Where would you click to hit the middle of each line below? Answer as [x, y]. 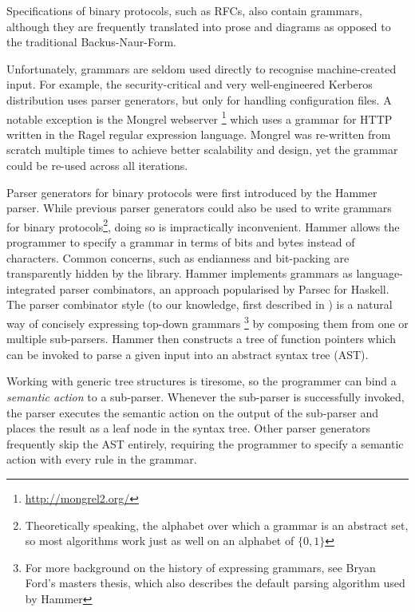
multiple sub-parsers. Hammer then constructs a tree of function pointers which [201, 339]
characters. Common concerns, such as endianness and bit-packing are [178, 257]
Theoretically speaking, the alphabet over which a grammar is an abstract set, [217, 525]
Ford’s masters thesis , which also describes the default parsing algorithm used [215, 583]
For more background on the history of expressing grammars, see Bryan [200, 567]
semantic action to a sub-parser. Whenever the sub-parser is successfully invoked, [206, 397]
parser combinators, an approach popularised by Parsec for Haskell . [224, 288]
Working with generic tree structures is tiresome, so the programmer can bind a [202, 381]
